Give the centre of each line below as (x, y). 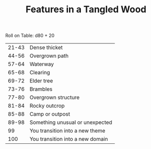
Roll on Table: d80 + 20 (30, 36)
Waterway (42, 64)
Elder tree (41, 81)
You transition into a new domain (69, 139)
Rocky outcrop (47, 106)
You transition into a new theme (68, 131)
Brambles (41, 89)
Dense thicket (46, 48)
